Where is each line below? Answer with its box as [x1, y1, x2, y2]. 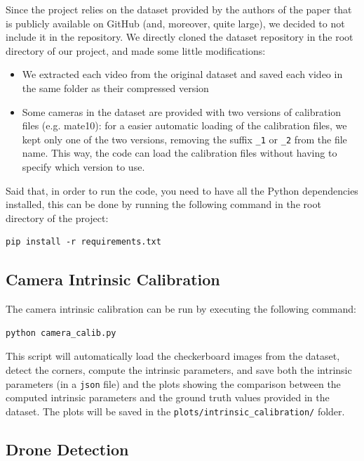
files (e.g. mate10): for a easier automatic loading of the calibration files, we [22, 118, 347, 133]
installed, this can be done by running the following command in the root [6, 197, 321, 212]
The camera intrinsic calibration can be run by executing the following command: [6, 301, 356, 316]
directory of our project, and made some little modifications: [6, 43, 266, 58]
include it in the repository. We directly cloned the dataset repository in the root [6, 30, 353, 44]
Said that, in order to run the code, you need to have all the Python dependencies [6, 183, 358, 197]
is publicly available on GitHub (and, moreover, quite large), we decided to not [6, 15, 345, 30]
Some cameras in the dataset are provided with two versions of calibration [22, 104, 342, 119]
